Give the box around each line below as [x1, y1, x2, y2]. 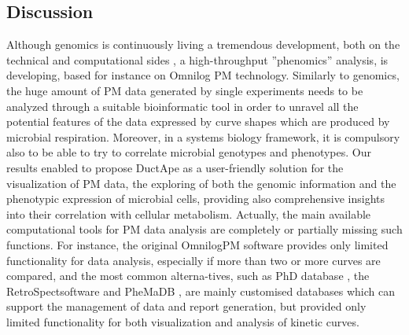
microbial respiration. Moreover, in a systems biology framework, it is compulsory [6, 128, 400, 145]
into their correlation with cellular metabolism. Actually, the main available [6, 205, 371, 222]
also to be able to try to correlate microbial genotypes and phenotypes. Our [6, 144, 371, 160]
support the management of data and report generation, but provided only [6, 298, 367, 315]
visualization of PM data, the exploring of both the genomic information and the [6, 175, 396, 191]
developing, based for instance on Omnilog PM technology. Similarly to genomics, [6, 67, 400, 83]
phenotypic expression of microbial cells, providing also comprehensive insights [6, 190, 385, 207]
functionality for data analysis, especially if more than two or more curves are [6, 252, 381, 268]
